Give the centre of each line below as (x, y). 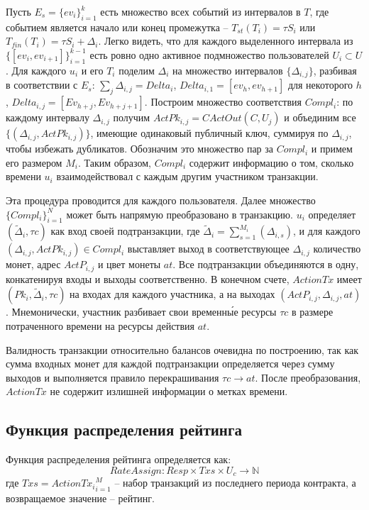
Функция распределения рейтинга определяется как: (119, 459)
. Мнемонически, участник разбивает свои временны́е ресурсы (141, 312)
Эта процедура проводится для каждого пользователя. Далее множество (161, 200)
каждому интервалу (48, 117)
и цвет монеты (129, 264)
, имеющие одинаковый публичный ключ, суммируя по (209, 133)
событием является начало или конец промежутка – (117, 27)
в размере (313, 312)
